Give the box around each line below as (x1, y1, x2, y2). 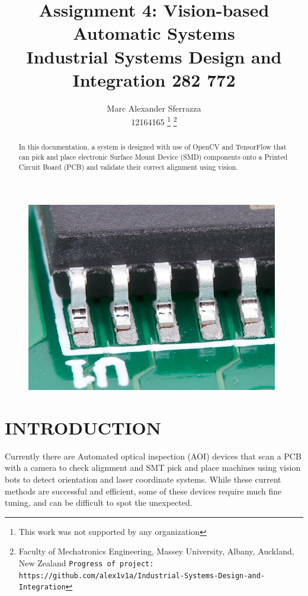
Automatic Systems (73, 21, 235, 45)
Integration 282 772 (72, 67, 236, 91)
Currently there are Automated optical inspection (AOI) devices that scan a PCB (5, 449, 301, 462)
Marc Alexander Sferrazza (107, 102, 201, 114)
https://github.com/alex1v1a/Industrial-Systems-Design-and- (18, 571, 265, 580)
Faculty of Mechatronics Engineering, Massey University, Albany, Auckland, (18, 545, 294, 557)
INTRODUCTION (5, 415, 162, 439)
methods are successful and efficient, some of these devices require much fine (5, 484, 282, 497)
